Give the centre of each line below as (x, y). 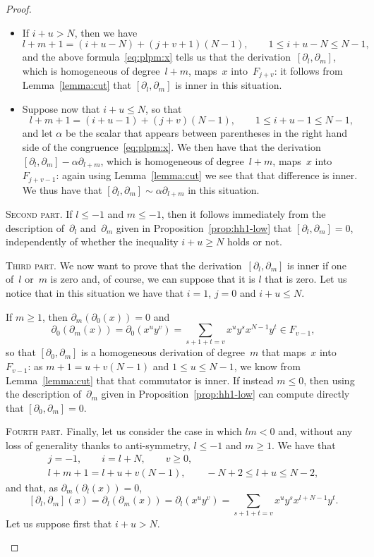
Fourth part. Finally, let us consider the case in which (124, 431)
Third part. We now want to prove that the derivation (124, 265)
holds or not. (254, 241)
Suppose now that (61, 108)
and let (37, 133)
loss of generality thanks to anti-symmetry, (98, 445)
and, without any (315, 431)
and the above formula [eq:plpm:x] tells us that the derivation (157, 57)
